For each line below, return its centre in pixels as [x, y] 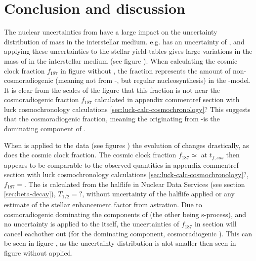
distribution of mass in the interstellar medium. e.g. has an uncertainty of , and [124, 41]
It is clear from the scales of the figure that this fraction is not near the [112, 90]
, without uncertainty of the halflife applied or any [158, 194]
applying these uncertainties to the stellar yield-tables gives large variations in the [128, 51]
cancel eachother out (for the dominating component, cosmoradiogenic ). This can [128, 233]
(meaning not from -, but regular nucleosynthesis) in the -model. [153, 80]
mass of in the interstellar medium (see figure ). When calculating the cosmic [121, 60]
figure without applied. [39, 252]
